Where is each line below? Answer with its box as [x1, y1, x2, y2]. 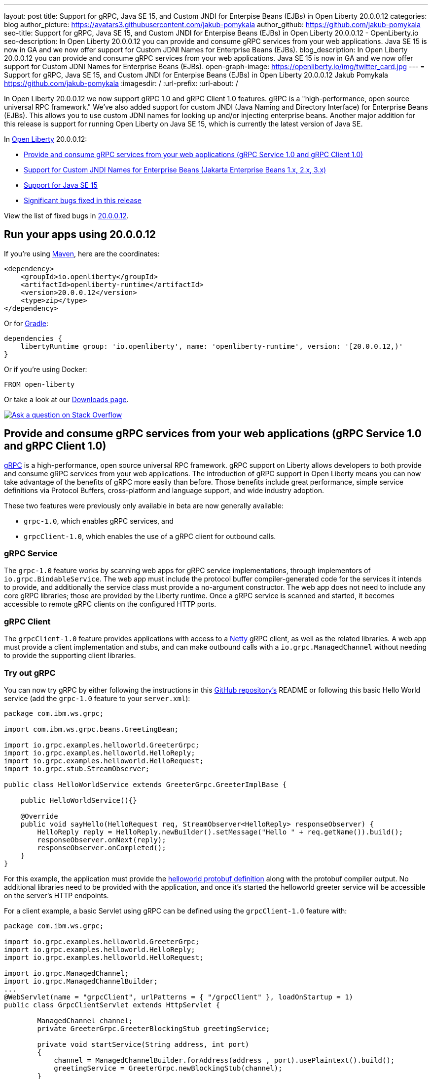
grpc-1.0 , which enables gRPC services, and [24, 516, 174, 525]
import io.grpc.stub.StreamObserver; [4, 764, 150, 773]
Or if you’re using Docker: [4, 365, 87, 373]
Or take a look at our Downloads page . [4, 395, 129, 404]
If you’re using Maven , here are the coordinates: [4, 249, 160, 258]
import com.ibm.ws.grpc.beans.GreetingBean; [4, 725, 179, 733]
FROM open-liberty [4, 380, 75, 388]
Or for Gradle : [4, 319, 49, 328]
